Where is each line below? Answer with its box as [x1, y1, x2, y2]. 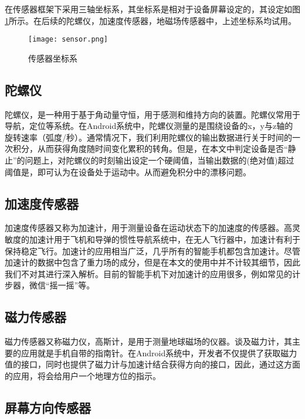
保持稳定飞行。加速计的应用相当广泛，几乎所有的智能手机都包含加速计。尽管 [5, 244, 300, 257]
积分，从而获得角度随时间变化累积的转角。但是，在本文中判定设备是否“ [12, 142, 288, 155]
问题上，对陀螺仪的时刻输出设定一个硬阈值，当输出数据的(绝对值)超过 [25, 154, 294, 166]
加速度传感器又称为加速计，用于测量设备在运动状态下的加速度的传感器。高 [5, 222, 292, 234]
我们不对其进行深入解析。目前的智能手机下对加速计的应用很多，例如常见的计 [5, 267, 300, 280]
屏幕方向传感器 [5, 398, 91, 416]
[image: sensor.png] [28, 35, 109, 44]
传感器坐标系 [28, 52, 77, 64]
